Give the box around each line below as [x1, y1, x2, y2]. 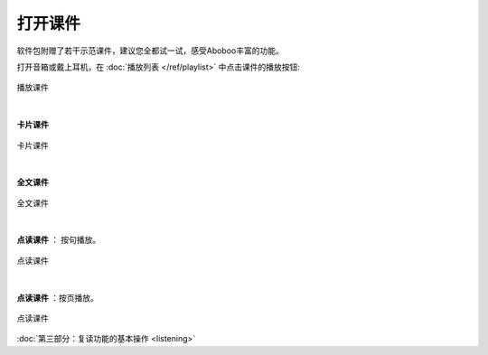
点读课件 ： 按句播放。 [16, 235, 101, 246]
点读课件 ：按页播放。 [16, 292, 99, 303]
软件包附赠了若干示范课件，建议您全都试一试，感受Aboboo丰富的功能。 [16, 45, 284, 56]
